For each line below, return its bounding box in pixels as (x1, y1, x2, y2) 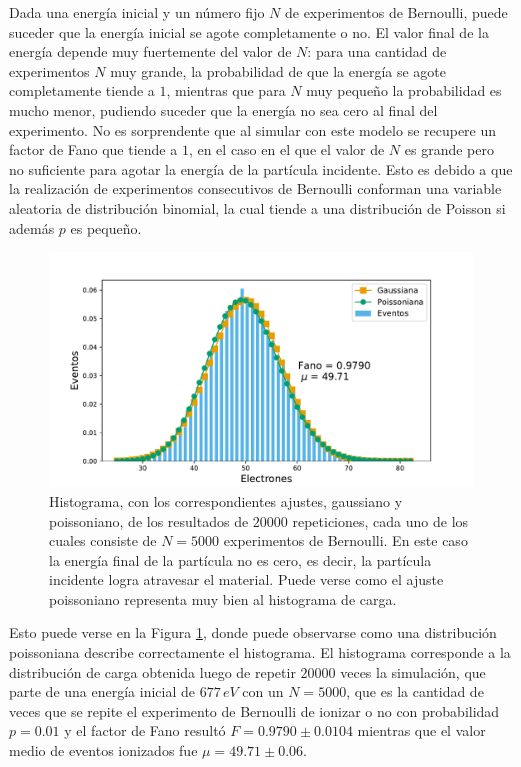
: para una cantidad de (307, 41, 447, 62)
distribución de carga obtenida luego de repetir (9, 661, 296, 682)
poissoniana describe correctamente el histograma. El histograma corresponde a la (9, 642, 511, 663)
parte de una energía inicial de (9, 681, 195, 702)
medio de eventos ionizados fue (9, 740, 198, 761)
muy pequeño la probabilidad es (306, 80, 502, 101)
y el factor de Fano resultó (64, 720, 226, 741)
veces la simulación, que (340, 661, 486, 682)
